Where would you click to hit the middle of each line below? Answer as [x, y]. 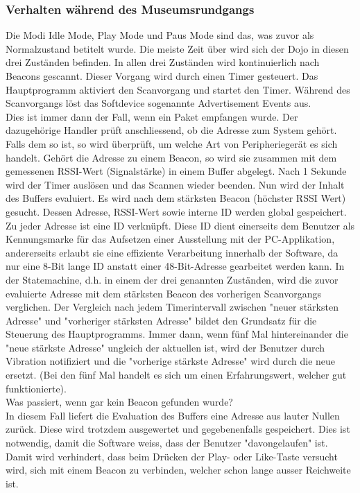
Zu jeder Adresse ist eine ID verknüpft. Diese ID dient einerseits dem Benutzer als [180, 225]
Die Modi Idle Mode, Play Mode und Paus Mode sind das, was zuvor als [160, 35]
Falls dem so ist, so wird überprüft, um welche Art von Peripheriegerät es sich [172, 143]
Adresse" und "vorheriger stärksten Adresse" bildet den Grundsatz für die [161, 320]
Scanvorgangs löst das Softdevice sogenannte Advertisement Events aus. [158, 103]
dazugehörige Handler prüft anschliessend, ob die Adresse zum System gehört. [171, 130]
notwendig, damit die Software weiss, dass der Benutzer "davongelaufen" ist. [167, 443]
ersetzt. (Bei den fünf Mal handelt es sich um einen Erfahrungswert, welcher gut [176, 375]
